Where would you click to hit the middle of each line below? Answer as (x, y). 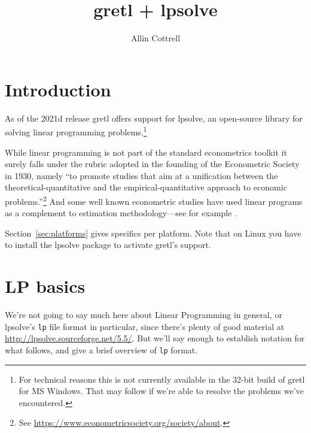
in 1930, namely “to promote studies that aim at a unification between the (141, 175)
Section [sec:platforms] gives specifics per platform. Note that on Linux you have (153, 233)
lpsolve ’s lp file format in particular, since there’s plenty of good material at (145, 326)
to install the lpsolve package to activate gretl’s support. (108, 245)
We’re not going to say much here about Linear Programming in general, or (144, 315)
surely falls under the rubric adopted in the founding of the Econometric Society (152, 164)
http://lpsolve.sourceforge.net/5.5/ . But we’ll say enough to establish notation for (155, 338)
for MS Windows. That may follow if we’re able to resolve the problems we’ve (161, 391)
